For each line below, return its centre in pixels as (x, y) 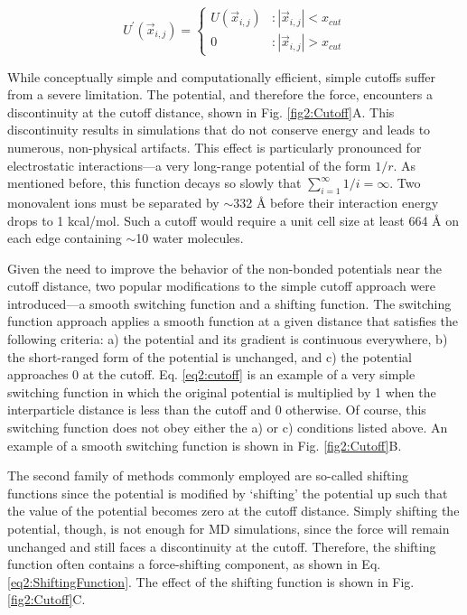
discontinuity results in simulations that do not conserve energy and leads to (219, 130)
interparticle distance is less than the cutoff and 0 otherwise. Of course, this (217, 410)
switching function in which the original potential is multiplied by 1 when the (222, 391)
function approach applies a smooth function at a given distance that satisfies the (233, 321)
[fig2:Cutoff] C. (47, 599)
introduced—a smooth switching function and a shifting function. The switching (229, 303)
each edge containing (65, 238)
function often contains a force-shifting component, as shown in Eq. (194, 564)
